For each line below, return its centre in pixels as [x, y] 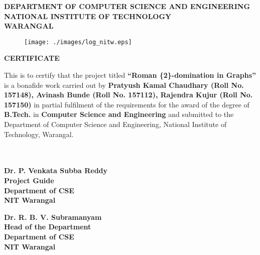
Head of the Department [48, 227]
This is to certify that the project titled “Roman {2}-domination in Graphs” [130, 75]
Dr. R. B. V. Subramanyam [53, 217]
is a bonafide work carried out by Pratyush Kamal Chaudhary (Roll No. [124, 85]
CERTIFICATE [32, 58]
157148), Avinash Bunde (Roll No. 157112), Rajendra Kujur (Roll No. [128, 95]
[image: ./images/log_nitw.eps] [78, 42]
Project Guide [29, 180]
